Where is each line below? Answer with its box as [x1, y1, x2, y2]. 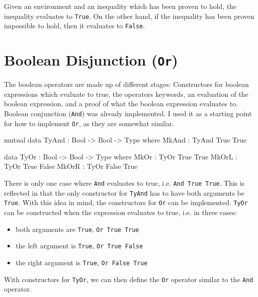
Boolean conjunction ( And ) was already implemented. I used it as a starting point [4, 108, 252, 118]
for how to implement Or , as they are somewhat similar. [4, 118, 174, 128]
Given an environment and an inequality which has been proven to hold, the [4, 1, 237, 11]
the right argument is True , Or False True [15, 257, 148, 267]
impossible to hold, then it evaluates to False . [4, 20, 145, 31]
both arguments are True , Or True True [15, 223, 139, 234]
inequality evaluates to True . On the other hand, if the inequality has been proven [4, 10, 255, 21]
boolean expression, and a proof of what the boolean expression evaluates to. [4, 98, 238, 109]
